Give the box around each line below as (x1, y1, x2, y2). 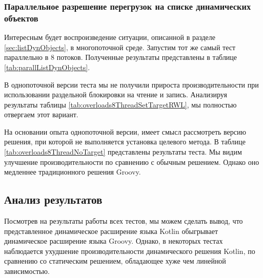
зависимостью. (4, 266, 50, 276)
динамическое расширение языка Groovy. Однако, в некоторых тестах (4, 236, 223, 246)
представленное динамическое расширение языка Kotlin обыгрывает (4, 225, 218, 236)
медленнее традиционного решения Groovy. (4, 166, 141, 177)
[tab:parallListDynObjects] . (4, 61, 90, 72)
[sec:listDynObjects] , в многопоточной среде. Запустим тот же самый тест (4, 41, 236, 52)
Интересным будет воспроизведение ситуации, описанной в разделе (4, 32, 216, 42)
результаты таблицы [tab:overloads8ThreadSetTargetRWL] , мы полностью (4, 99, 237, 110)
